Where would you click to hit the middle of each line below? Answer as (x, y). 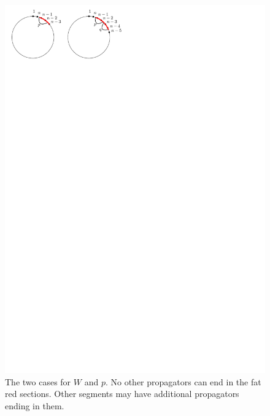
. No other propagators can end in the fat (183, 381)
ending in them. (35, 405)
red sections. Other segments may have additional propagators (122, 394)
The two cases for (38, 381)
